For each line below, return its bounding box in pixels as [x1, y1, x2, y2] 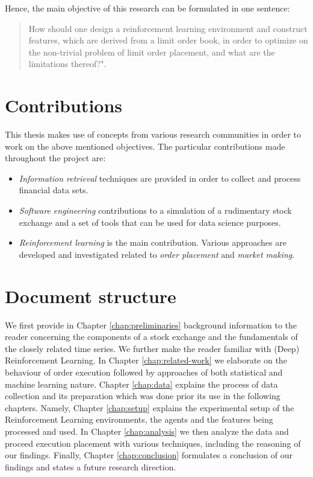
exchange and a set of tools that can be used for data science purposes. [19, 216, 281, 228]
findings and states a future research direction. [5, 460, 176, 473]
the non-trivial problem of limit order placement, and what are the [28, 45, 275, 58]
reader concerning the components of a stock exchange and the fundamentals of [5, 330, 298, 343]
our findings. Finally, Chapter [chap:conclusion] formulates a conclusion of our [5, 449, 293, 461]
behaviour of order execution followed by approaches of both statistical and [5, 365, 283, 378]
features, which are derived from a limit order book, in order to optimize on [28, 34, 308, 46]
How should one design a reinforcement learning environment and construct [28, 22, 308, 34]
